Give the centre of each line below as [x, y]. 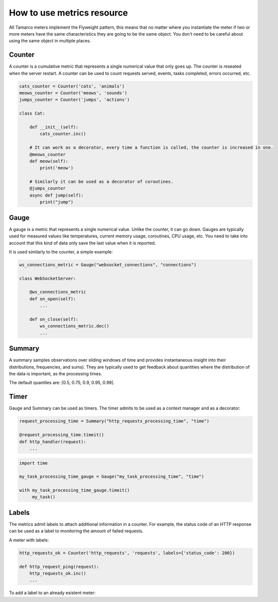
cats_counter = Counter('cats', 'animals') [72, 86]
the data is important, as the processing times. [56, 374]
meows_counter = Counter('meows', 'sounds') [73, 93]
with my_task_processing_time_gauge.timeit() [74, 490]
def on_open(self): [53, 299]
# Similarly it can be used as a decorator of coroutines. [102, 182]
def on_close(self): [54, 320]
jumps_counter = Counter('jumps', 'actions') [74, 100]
